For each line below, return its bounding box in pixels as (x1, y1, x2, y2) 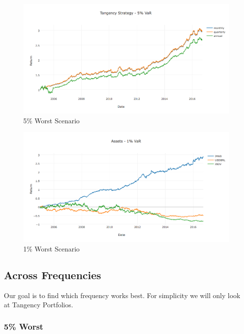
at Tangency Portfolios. (4, 300, 73, 310)
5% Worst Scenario (23, 115, 80, 125)
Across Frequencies (4, 267, 101, 282)
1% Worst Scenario (23, 243, 80, 253)
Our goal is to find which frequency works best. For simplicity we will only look (4, 290, 241, 300)
